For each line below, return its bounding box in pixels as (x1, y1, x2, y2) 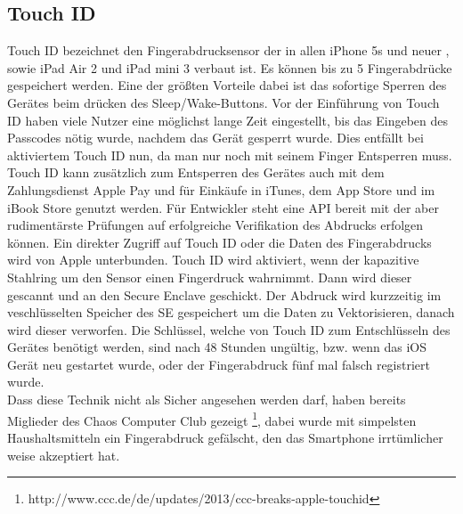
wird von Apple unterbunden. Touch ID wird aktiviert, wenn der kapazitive (7, 250, 419, 269)
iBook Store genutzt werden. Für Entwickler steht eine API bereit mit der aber (7, 198, 439, 216)
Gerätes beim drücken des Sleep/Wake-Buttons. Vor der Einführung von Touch (7, 93, 440, 111)
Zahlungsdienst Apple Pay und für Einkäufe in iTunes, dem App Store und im (7, 180, 435, 199)
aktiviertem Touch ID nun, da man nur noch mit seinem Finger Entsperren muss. (7, 145, 452, 164)
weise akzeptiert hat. (7, 445, 120, 464)
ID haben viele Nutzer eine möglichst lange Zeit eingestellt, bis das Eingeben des (7, 110, 449, 129)
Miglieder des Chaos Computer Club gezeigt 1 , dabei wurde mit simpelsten (7, 408, 417, 429)
